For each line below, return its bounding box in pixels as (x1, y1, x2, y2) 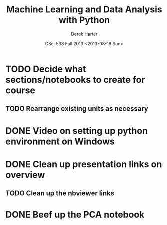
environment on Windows (5, 136, 115, 147)
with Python (58, 14, 110, 26)
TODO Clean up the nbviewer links (5, 189, 115, 198)
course (5, 84, 35, 96)
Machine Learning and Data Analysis (6, 4, 162, 15)
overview (5, 169, 45, 180)
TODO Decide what (5, 63, 86, 75)
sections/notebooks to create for (5, 74, 145, 85)
